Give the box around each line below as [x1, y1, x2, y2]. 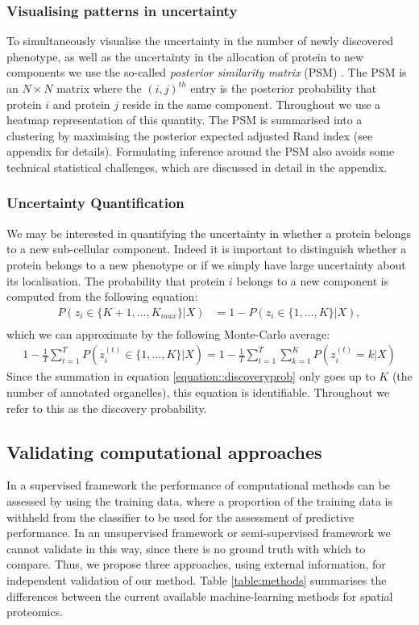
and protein [52, 95, 110, 112]
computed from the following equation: [6, 288, 198, 305]
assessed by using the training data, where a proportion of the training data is [6, 493, 393, 510]
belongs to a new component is [236, 272, 389, 289]
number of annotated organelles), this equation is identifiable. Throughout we [6, 384, 390, 401]
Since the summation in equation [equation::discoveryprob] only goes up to [6, 368, 375, 385]
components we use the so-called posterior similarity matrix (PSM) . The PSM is [6, 64, 407, 81]
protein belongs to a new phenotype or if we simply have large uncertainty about [6, 256, 406, 273]
